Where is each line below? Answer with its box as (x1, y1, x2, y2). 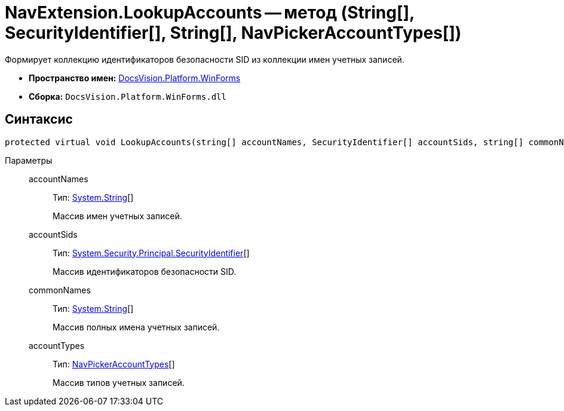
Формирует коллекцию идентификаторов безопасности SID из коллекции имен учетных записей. (5, 54, 404, 65)
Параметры (5, 155, 53, 165)
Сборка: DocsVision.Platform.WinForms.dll (29, 91, 226, 102)
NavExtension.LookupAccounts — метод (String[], (5, 2, 415, 23)
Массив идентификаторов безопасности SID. (53, 266, 237, 277)
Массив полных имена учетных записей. (53, 321, 220, 332)
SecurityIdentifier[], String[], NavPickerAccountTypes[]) (5, 23, 462, 43)
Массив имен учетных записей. (53, 210, 182, 221)
